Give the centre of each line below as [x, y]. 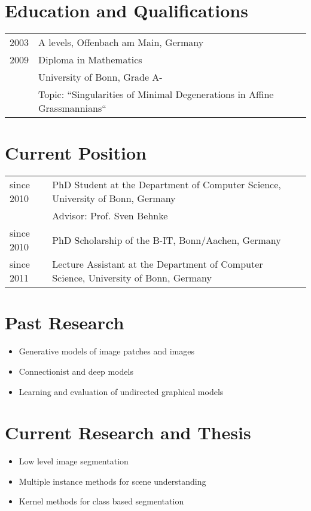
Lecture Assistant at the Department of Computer [158, 264]
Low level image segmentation [74, 461]
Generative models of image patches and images [106, 351]
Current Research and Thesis [128, 432]
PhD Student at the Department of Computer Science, [167, 185]
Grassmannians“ [72, 108]
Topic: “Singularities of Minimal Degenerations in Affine [156, 94]
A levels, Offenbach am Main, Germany [121, 42]
